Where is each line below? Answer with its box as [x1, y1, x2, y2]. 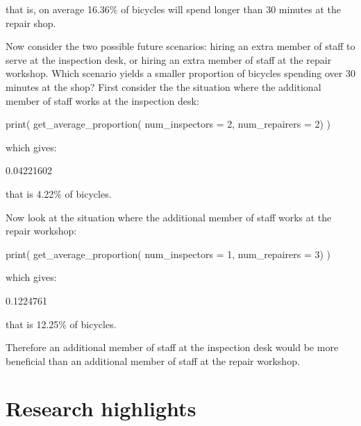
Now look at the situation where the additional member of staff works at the [6, 210, 332, 224]
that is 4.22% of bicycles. [6, 186, 112, 201]
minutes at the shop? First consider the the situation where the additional [6, 79, 321, 94]
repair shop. [6, 15, 56, 30]
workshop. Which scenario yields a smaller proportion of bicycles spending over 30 [6, 66, 355, 80]
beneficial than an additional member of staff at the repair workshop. [6, 353, 300, 368]
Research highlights [6, 394, 196, 423]
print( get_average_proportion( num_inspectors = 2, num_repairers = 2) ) [6, 117, 331, 131]
